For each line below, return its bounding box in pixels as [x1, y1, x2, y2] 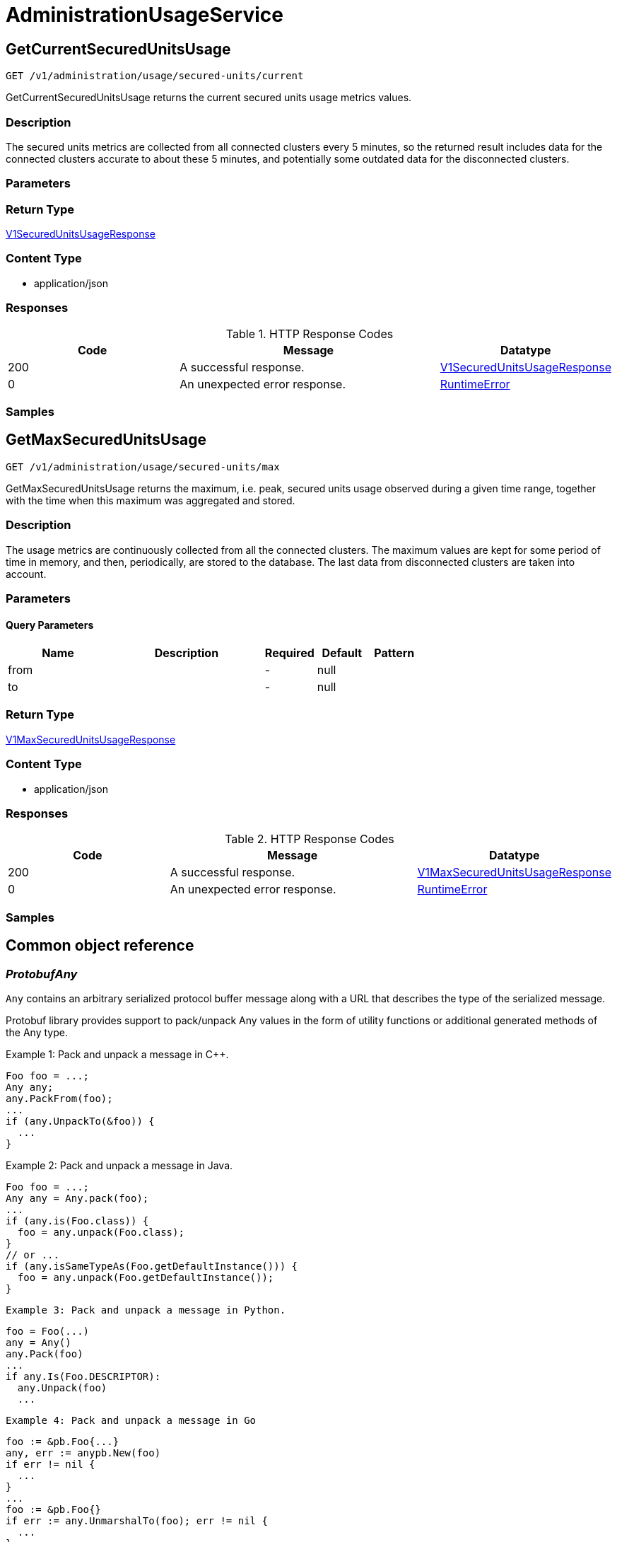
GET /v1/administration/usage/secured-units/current [6, 70, 304, 82]
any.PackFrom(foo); [6, 1092, 113, 1104]
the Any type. [6, 1026, 68, 1038]
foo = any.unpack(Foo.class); [17, 1226, 184, 1238]
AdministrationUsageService [6, 3, 283, 27]
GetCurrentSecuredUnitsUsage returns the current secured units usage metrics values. [6, 91, 412, 104]
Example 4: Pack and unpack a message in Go [6, 1414, 257, 1426]
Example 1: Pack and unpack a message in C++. [6, 1048, 229, 1060]
